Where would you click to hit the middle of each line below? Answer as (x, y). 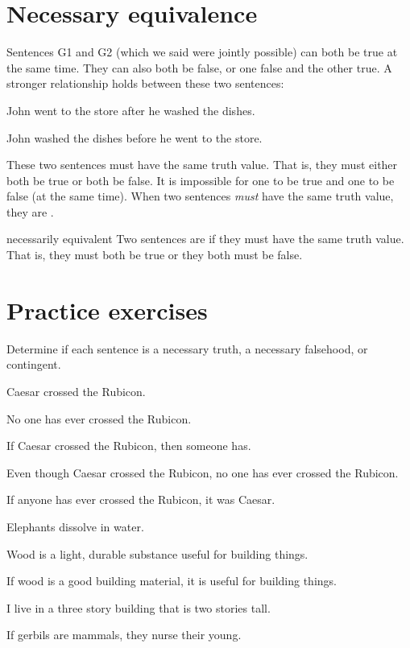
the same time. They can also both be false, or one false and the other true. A (199, 67)
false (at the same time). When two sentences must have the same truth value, (200, 196)
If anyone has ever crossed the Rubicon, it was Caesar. (141, 499)
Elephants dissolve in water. (75, 526)
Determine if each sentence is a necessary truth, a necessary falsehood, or (187, 348)
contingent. (34, 364)
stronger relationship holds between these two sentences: (145, 83)
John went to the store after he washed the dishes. (131, 110)
